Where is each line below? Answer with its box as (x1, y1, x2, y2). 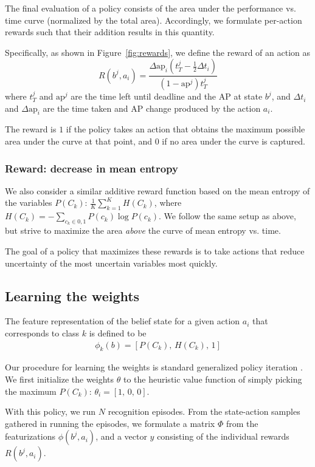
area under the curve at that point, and (5, 135, 153, 148)
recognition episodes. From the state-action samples (108, 405, 300, 418)
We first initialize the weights (5, 373, 114, 386)
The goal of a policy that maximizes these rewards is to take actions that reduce (5, 245, 305, 257)
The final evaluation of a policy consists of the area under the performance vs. (5, 2, 296, 14)
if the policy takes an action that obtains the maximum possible (66, 123, 305, 135)
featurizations (5, 430, 55, 443)
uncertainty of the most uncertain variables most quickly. (5, 256, 218, 269)
